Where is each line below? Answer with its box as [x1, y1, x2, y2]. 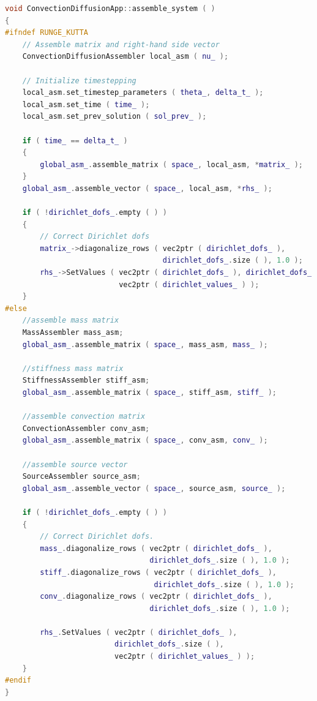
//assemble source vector [22, 460, 128, 469]
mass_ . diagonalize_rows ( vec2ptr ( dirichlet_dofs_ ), [40, 544, 272, 553]
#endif [5, 676, 31, 685]
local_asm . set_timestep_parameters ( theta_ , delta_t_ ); [22, 88, 264, 97]
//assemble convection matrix [22, 412, 146, 421]
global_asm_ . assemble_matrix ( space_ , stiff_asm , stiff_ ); [22, 388, 277, 397]
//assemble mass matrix [22, 316, 119, 325]
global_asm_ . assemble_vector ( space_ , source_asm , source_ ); [22, 484, 286, 493]
